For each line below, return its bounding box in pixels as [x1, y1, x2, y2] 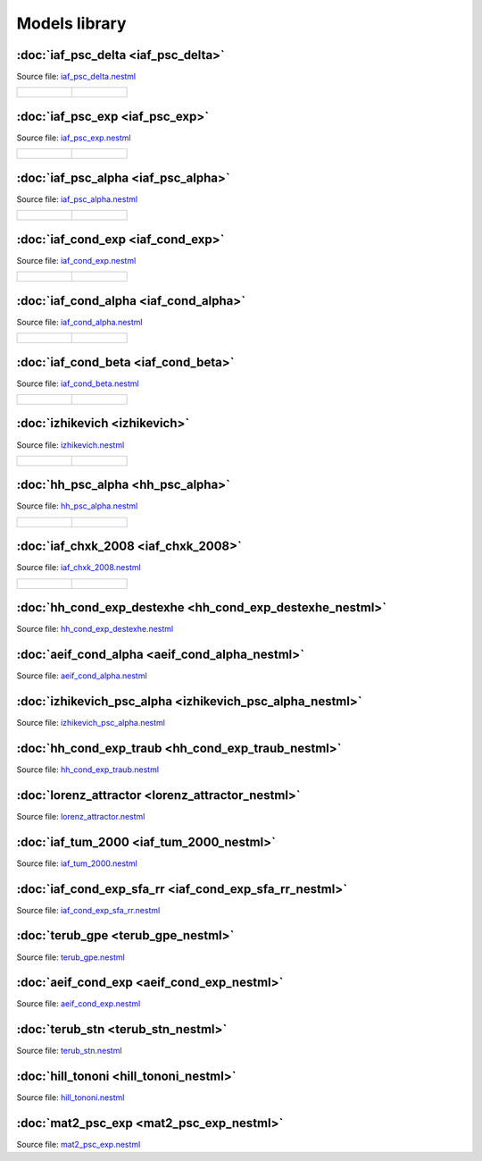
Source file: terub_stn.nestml [16, 1046, 122, 1056]
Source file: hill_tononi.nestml [16, 1092, 125, 1103]
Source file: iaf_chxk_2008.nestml [16, 562, 142, 573]
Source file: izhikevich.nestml [16, 439, 125, 450]
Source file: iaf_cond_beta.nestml [16, 378, 139, 389]
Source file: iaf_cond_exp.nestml [16, 255, 137, 265]
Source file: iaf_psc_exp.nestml [16, 132, 131, 143]
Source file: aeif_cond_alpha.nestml [16, 670, 147, 681]
